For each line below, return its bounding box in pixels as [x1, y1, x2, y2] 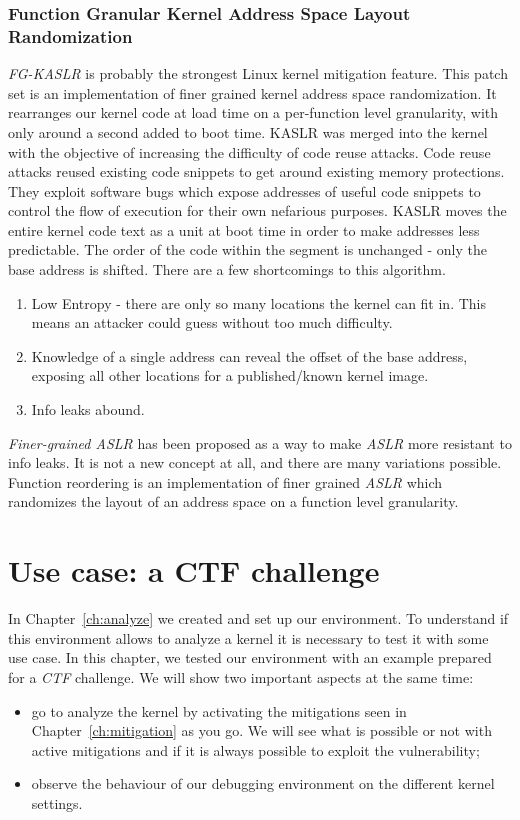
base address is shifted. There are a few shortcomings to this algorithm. [8, 259, 446, 280]
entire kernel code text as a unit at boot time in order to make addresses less [8, 219, 480, 240]
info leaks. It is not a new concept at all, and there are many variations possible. [8, 452, 502, 473]
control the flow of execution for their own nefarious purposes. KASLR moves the [8, 200, 507, 221]
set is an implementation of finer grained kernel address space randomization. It [8, 82, 497, 103]
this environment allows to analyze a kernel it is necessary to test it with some [8, 627, 489, 648]
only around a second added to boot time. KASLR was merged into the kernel [8, 121, 488, 142]
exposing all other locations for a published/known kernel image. [31, 365, 429, 386]
